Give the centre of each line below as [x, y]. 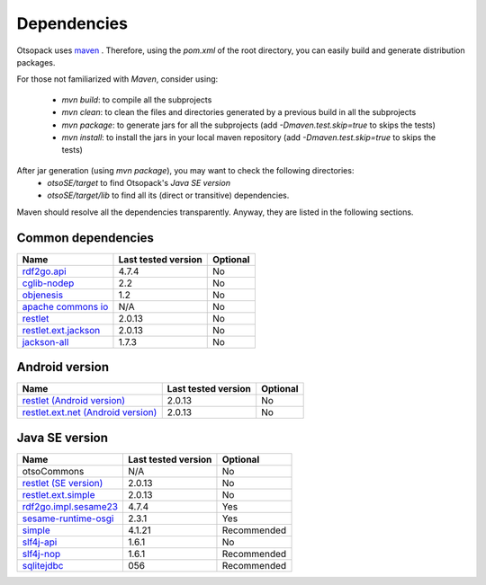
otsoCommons [53, 471]
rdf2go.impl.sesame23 [70, 506]
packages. [36, 62]
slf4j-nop [41, 554]
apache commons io [65, 306]
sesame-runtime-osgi [68, 519]
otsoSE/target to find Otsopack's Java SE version [139, 183]
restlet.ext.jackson [61, 330]
